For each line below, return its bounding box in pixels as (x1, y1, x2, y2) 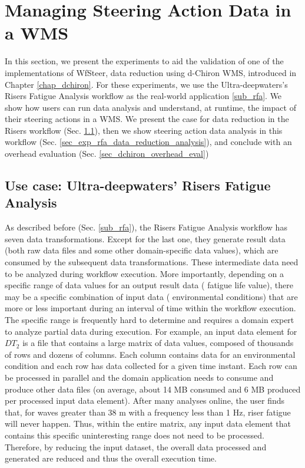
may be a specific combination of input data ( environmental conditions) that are (5, 290, 298, 302)
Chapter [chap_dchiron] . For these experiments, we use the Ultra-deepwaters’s (5, 78, 288, 90)
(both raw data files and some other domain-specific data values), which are (5, 244, 279, 256)
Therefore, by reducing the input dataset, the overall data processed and (5, 440, 267, 453)
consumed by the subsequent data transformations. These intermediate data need (5, 256, 299, 268)
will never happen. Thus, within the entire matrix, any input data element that (5, 417, 291, 430)
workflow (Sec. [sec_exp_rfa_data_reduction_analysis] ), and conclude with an (5, 136, 292, 148)
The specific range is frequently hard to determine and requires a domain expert (5, 314, 294, 325)
